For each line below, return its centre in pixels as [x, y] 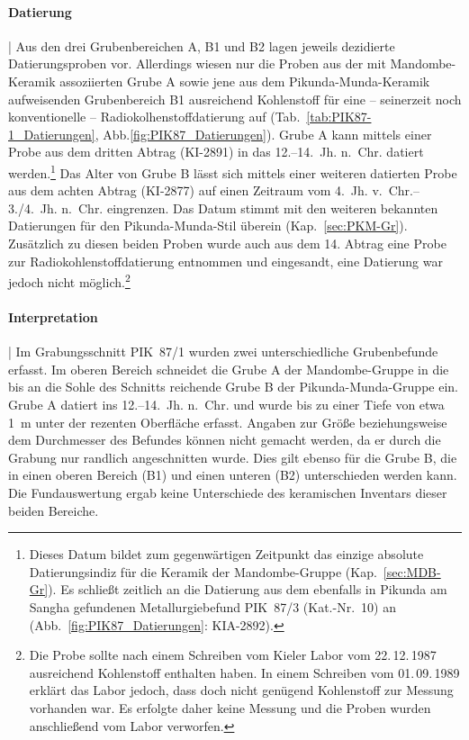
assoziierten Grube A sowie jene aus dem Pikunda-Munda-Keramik [245, 81]
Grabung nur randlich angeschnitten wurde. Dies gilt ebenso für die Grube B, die [233, 457]
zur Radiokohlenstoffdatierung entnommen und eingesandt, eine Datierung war [225, 261]
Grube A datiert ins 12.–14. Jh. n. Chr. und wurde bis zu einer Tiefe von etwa [226, 404]
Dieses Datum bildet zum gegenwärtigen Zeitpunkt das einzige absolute [226, 554]
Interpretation [53, 317]
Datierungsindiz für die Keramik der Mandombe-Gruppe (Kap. [203, 571]
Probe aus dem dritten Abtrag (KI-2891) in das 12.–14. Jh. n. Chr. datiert [216, 152]
